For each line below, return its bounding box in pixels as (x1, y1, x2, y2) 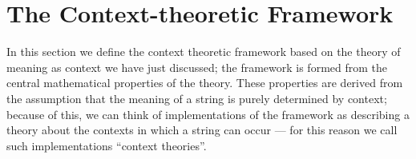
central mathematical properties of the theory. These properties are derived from (6, 74, 403, 91)
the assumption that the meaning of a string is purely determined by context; (6, 89, 387, 106)
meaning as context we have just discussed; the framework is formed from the (6, 58, 388, 75)
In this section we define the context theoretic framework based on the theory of (6, 43, 401, 60)
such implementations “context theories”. (6, 137, 207, 153)
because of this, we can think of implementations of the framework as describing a (6, 105, 410, 122)
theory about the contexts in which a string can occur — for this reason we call (6, 121, 398, 138)
